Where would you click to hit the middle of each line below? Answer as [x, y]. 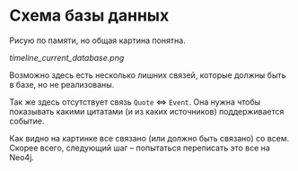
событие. [27, 121]
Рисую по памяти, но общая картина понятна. [97, 40]
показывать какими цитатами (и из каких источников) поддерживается [147, 111]
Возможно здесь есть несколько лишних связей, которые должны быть [148, 75]
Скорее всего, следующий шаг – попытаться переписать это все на [140, 148]
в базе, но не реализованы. [62, 84]
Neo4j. [22, 157]
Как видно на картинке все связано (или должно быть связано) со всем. [149, 138]
